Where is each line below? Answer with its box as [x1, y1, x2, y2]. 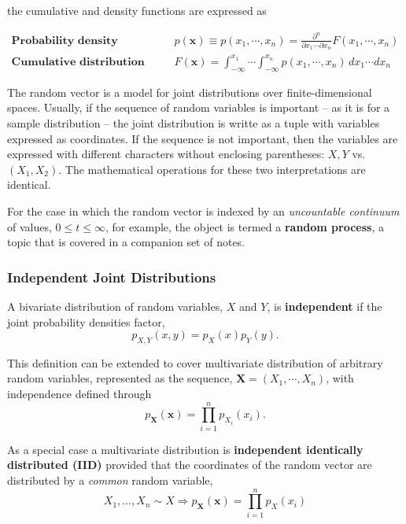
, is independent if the [267, 297, 382, 314]
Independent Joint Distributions [7, 267, 216, 286]
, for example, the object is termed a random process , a [105, 218, 385, 234]
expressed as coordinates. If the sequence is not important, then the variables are [7, 130, 398, 146]
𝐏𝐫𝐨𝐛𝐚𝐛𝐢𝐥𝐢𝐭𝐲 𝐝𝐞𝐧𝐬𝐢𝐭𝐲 [11, 35, 118, 46]
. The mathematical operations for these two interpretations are [58, 161, 366, 177]
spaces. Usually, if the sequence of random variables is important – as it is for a [7, 99, 390, 116]
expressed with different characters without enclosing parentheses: [7, 146, 325, 162]
